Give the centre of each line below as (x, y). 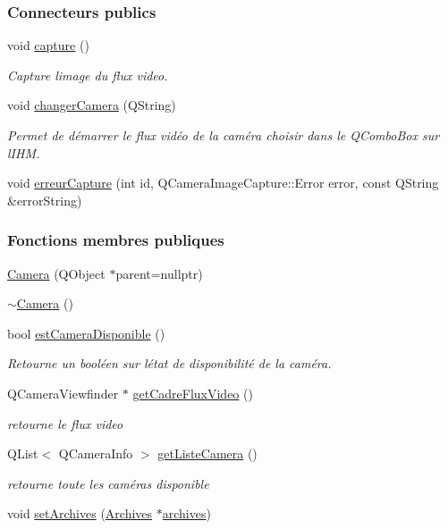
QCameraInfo (96, 453)
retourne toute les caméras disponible (108, 483)
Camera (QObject (56, 273)
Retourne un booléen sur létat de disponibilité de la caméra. (169, 363)
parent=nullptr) (159, 273)
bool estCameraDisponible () (86, 333)
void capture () (48, 45)
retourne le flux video (65, 423)
